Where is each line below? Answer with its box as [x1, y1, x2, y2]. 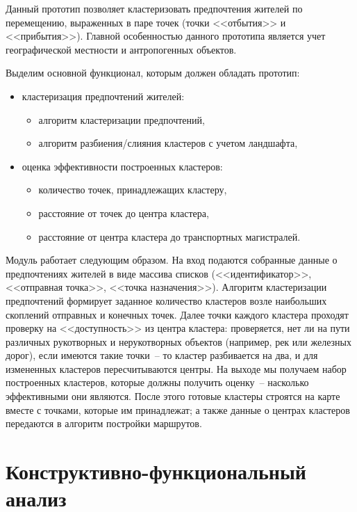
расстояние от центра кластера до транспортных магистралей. [38, 229, 301, 243]
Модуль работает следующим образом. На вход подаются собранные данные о [6, 253, 338, 267]
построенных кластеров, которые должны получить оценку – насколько [6, 375, 309, 390]
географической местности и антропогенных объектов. [6, 42, 237, 56]
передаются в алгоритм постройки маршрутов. [6, 416, 202, 431]
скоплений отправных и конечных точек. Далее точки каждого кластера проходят [6, 307, 349, 321]
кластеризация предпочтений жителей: [22, 88, 185, 103]
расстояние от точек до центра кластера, [38, 205, 209, 220]
